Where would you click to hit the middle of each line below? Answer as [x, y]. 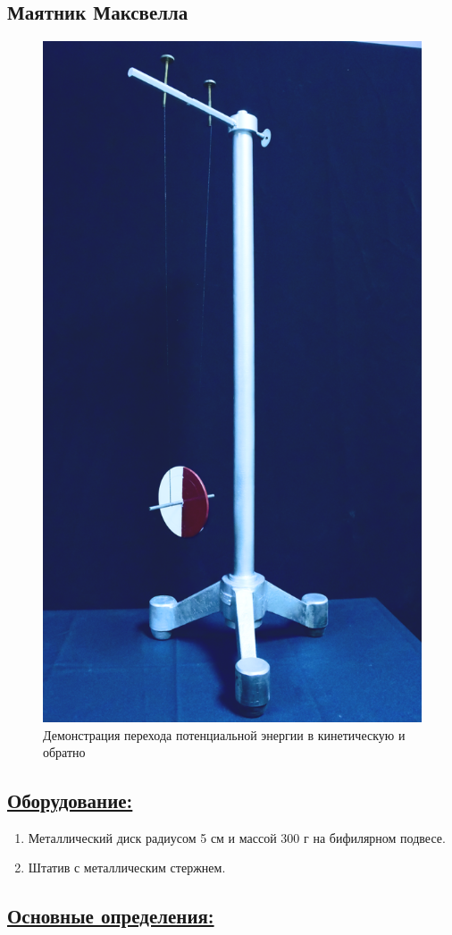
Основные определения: [111, 916]
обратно [64, 752]
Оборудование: [70, 800]
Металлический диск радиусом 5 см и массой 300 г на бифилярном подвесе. [237, 837]
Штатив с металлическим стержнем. [127, 868]
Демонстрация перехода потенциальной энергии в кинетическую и [224, 734]
